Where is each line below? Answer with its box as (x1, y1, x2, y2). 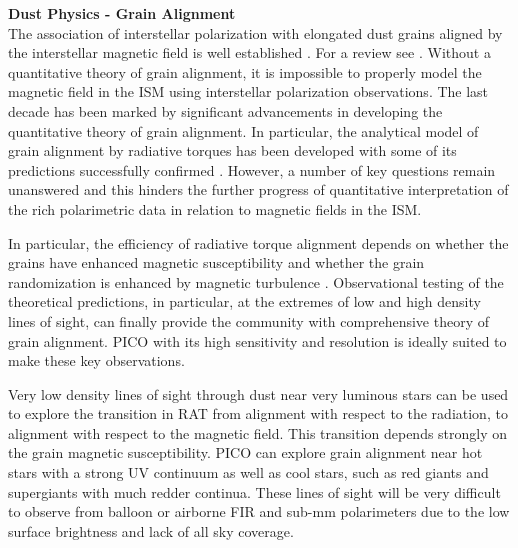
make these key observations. (8, 350, 185, 371)
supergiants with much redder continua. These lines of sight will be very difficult (8, 481, 501, 502)
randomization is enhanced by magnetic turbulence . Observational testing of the (8, 271, 504, 292)
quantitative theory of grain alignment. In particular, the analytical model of (8, 120, 479, 141)
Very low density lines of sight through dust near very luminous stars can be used (8, 383, 509, 404)
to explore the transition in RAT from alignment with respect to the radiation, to (8, 403, 508, 424)
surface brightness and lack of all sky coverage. (8, 520, 294, 541)
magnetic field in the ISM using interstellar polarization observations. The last (8, 81, 489, 102)
